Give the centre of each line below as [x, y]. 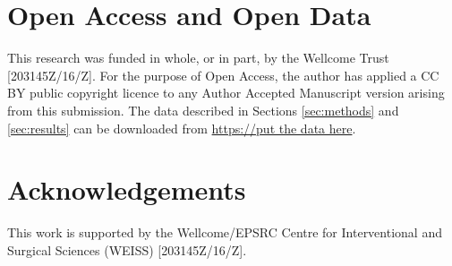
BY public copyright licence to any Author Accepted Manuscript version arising [226, 93]
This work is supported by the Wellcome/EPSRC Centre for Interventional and [225, 232]
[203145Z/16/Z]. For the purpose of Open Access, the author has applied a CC [223, 75]
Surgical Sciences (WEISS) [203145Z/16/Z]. [127, 249]
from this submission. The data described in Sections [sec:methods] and [203, 110]
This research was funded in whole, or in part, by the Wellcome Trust [198, 58]
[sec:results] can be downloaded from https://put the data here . [182, 128]
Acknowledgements [127, 189]
